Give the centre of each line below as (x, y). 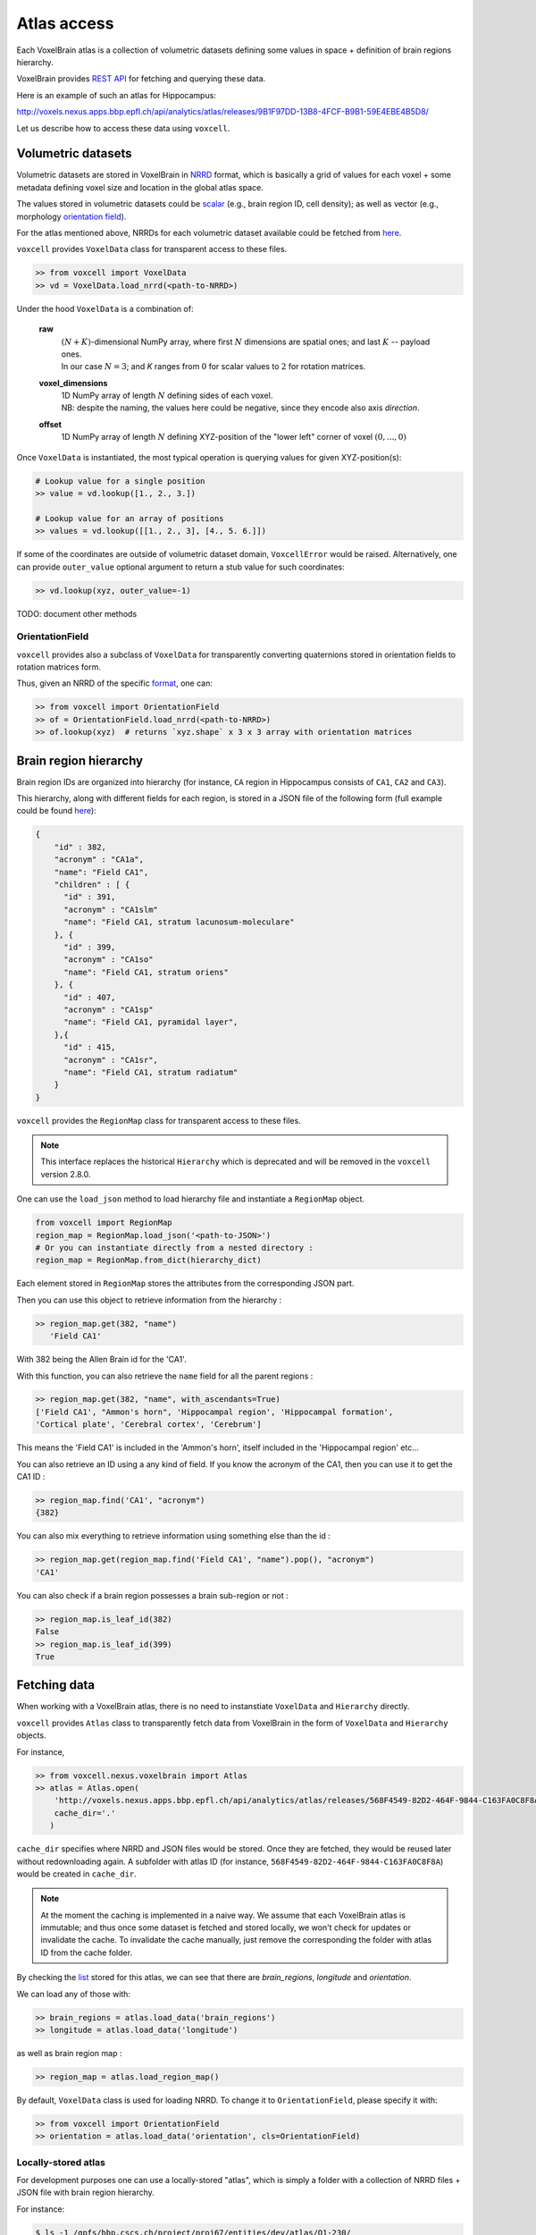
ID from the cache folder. (87, 1952)
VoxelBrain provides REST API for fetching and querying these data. (141, 79)
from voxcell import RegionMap (104, 1223)
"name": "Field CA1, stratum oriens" (147, 972)
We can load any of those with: (74, 1994)
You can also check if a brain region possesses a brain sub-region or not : (153, 1595)
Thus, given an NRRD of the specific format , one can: (115, 683)
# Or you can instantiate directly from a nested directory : (174, 1248)
